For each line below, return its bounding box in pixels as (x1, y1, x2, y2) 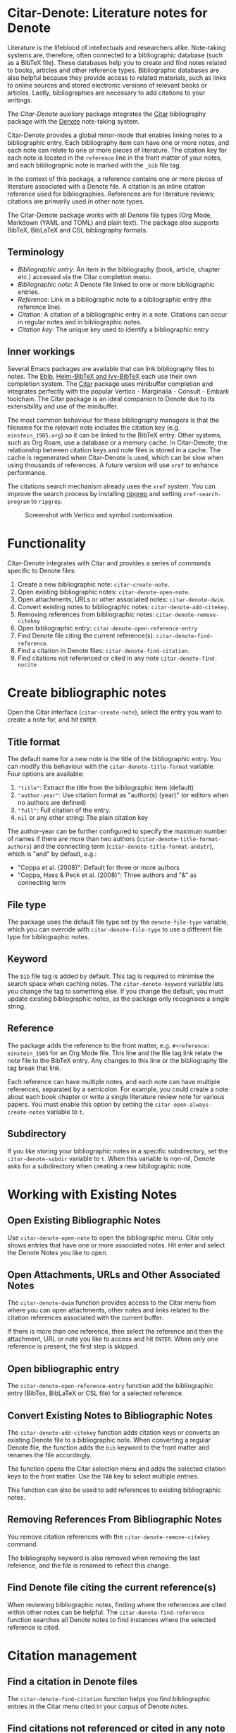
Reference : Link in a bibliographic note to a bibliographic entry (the (17, 295, 211, 303)
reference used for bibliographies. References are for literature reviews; (7, 189, 216, 198)
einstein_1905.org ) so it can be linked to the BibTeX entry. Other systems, (7, 430, 222, 439)
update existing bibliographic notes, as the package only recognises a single (7, 994, 230, 1003)
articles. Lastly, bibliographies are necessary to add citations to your (7, 88, 206, 97)
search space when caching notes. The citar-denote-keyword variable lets (7, 979, 224, 987)
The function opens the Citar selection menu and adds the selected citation (7, 1464, 227, 1473)
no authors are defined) (17, 799, 87, 807)
